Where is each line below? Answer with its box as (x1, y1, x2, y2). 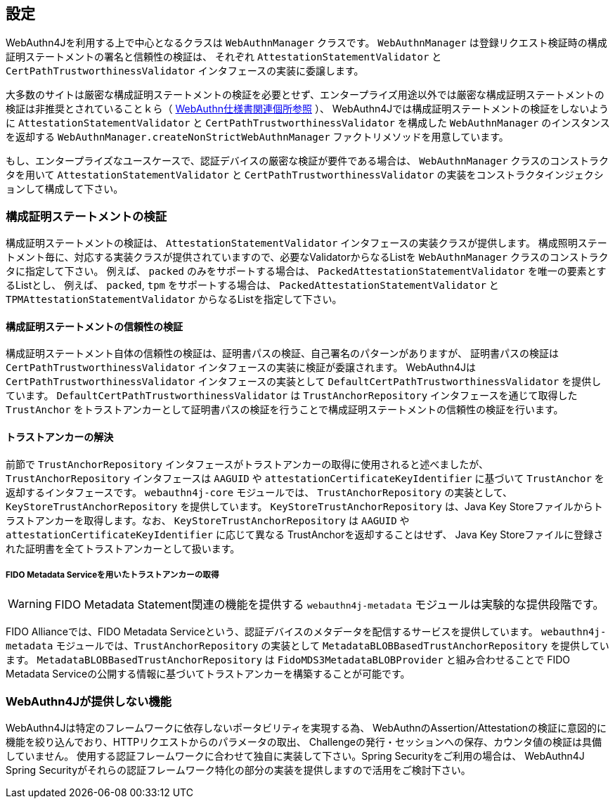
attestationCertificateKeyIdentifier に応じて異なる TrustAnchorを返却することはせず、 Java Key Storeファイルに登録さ (6, 528, 604, 540)
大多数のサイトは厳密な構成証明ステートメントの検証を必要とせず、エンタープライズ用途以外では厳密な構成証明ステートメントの (6, 89, 604, 101)
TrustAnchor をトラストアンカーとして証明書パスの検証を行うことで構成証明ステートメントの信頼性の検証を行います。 (6, 403, 564, 416)
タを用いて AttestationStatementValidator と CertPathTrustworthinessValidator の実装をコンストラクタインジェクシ (6, 169, 604, 181)
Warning (8, 597, 52, 611)
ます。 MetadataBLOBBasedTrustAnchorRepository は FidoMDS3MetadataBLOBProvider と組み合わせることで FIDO (6, 654, 571, 666)
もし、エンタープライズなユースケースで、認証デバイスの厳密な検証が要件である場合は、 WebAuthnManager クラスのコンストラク (6, 155, 609, 167)
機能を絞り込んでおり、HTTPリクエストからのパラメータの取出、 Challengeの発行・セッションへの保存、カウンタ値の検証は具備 (6, 736, 602, 748)
